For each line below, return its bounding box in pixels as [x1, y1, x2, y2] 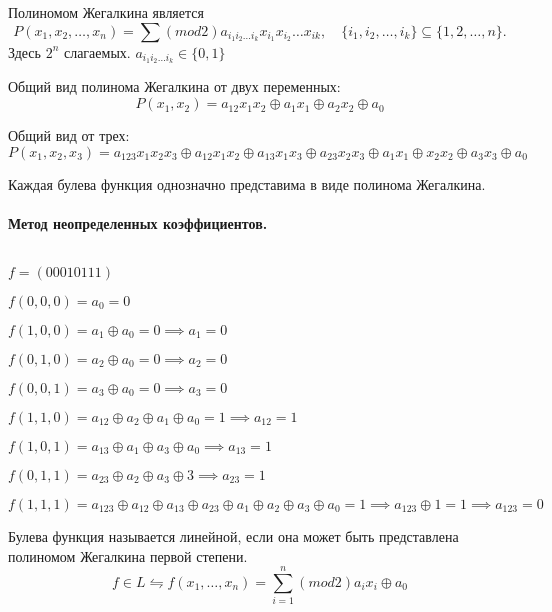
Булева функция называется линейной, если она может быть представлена [8, 526, 459, 547]
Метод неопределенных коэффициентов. [8, 212, 268, 233]
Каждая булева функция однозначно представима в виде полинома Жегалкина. [8, 173, 486, 194]
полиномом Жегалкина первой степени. [8, 545, 248, 566]
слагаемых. [63, 41, 131, 62]
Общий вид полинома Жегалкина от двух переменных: [8, 76, 341, 97]
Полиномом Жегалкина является [8, 2, 204, 22]
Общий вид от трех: [8, 125, 130, 146]
